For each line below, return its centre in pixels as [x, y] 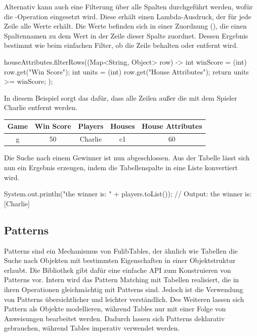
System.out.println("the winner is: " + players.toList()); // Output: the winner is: [128, 194]
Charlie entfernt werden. [41, 107]
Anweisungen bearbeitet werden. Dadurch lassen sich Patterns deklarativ [114, 318]
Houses [123, 126]
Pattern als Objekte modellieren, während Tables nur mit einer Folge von [115, 309]
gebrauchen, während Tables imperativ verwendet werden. [92, 328]
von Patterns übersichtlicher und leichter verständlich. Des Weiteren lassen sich [124, 299]
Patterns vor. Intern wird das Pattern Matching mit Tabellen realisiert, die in [122, 280]
